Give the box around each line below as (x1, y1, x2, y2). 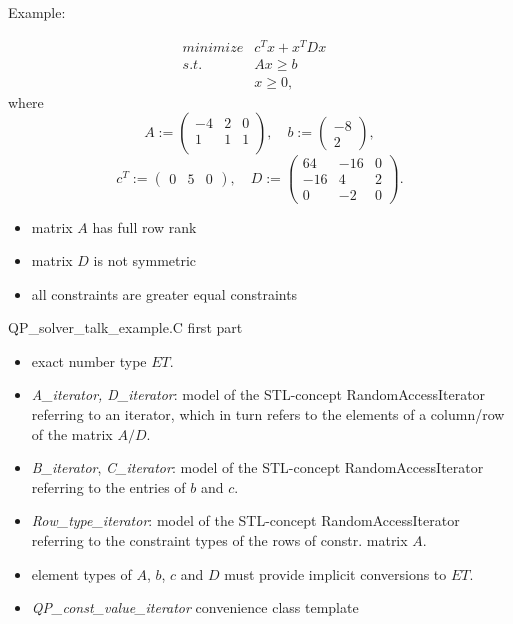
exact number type (31, 350, 147, 371)
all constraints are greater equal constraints (31, 283, 298, 304)
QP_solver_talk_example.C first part (8, 317, 243, 338)
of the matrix (31, 423, 113, 444)
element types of (31, 563, 132, 584)
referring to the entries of (31, 476, 186, 497)
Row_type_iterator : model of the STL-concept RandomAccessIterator (31, 510, 460, 531)
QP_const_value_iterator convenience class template (31, 597, 359, 618)
